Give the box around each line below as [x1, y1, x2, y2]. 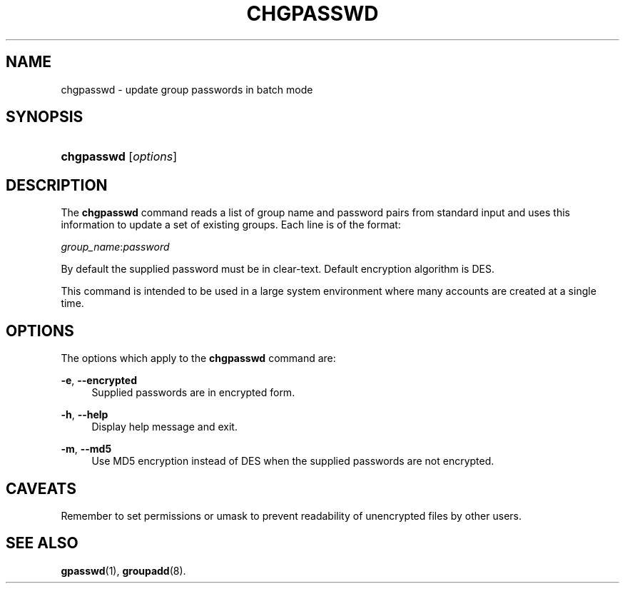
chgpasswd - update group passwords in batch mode [61, 83, 313, 96]
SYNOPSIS [6, 108, 83, 126]
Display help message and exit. [91, 421, 238, 433]
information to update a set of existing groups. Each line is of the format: [61, 218, 401, 231]
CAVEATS [6, 479, 76, 498]
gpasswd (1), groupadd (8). [61, 564, 186, 577]
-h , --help [61, 408, 108, 421]
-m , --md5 [61, 443, 112, 455]
